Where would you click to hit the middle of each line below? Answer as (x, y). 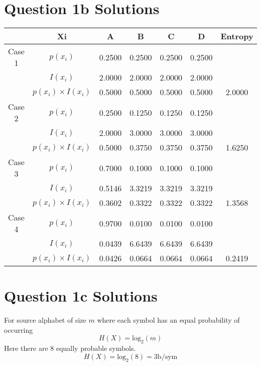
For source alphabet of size (45, 320)
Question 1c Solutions (81, 296)
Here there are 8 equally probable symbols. (70, 348)
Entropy (237, 36)
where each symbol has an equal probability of (168, 320)
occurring (19, 330)
